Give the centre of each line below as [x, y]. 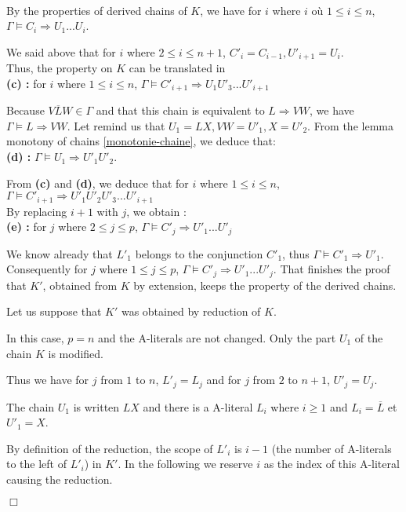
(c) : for [26, 83]
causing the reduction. [60, 479]
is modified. [76, 353]
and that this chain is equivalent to [180, 110]
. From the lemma [350, 125]
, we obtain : [156, 211]
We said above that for [61, 51]
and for [224, 380]
